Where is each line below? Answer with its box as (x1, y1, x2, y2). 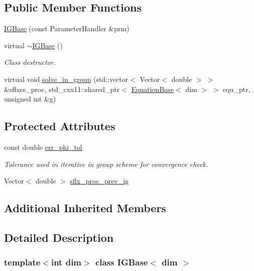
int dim (51, 256, 82, 268)
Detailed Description (4, 229, 114, 245)
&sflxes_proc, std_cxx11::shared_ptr (4, 83, 120, 94)
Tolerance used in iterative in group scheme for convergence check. (4, 158, 208, 169)
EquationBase (131, 83, 174, 94)
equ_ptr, (223, 83, 250, 94)
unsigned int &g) (4, 94, 56, 104)
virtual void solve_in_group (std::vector (4, 73, 129, 84)
